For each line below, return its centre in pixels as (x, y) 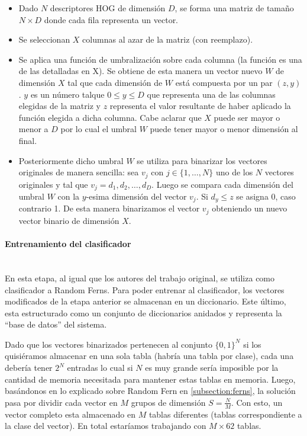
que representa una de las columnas (211, 94)
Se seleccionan (44, 39)
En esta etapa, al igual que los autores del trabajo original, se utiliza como (140, 278)
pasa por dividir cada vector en (61, 402)
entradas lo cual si (100, 368)
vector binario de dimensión (69, 220)
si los (252, 344)
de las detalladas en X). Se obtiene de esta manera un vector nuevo (140, 71)
